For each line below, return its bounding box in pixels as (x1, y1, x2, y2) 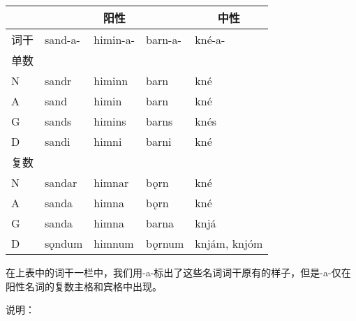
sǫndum (45, 235, 83, 251)
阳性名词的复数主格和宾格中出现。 (6, 278, 162, 293)
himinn (94, 73, 128, 89)
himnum (94, 235, 134, 251)
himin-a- (94, 31, 135, 47)
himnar (94, 174, 129, 191)
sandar (45, 174, 77, 191)
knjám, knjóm (195, 235, 263, 251)
